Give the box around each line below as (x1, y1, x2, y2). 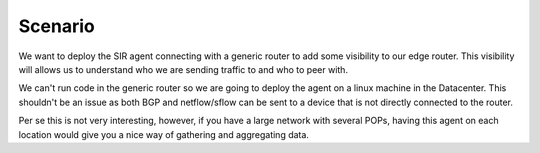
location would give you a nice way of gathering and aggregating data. (18, 128, 310, 140)
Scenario (18, 15, 95, 37)
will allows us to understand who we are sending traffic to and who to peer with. (18, 63, 349, 75)
